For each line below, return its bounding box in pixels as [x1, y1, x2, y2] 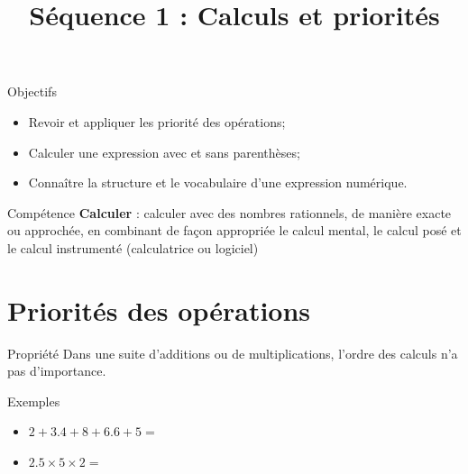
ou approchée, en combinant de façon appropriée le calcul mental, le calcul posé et [7, 221, 462, 240]
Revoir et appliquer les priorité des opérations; [28, 112, 286, 131]
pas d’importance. [7, 361, 106, 380]
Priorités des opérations [7, 291, 311, 328]
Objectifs [7, 82, 57, 101]
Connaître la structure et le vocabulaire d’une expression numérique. [28, 173, 408, 192]
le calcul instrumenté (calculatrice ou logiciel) [7, 238, 259, 257]
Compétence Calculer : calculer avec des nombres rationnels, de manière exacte [7, 203, 452, 222]
